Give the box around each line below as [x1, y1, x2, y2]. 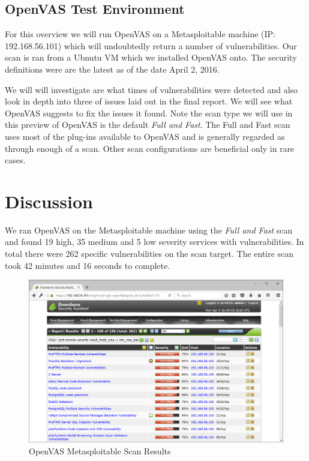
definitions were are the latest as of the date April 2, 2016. [5, 62, 220, 75]
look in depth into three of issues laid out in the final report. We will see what [5, 95, 293, 107]
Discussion [5, 188, 93, 213]
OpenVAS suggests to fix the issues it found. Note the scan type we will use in [5, 106, 293, 119]
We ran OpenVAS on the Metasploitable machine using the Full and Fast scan [5, 223, 293, 236]
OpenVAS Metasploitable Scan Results [29, 445, 171, 457]
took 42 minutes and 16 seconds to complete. [5, 259, 170, 271]
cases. [5, 154, 26, 166]
